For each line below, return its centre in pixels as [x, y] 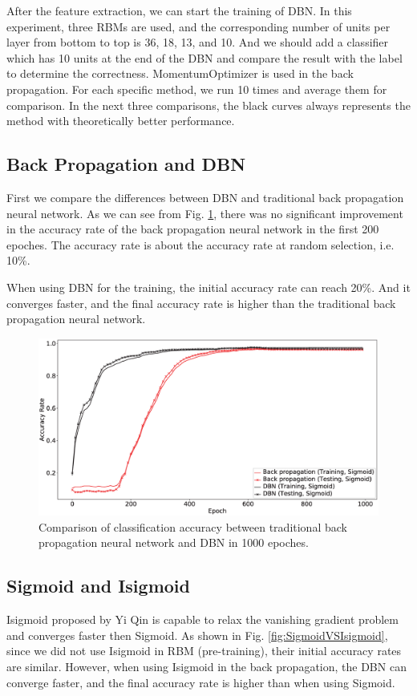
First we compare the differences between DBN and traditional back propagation [205, 197]
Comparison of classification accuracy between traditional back [193, 526]
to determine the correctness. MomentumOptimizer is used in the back [180, 73]
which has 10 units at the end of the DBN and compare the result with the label [204, 57]
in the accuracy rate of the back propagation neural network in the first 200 [193, 229]
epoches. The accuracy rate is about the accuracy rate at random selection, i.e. [200, 244]
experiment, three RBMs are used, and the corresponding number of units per [198, 26]
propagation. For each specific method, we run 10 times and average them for [197, 89]
